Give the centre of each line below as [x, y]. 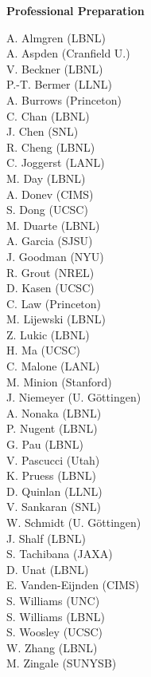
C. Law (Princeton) [54, 303]
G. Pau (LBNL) [45, 444]
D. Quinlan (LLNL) [54, 491]
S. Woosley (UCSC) [55, 632]
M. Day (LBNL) [46, 178]
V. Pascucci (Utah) [53, 459]
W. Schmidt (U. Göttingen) [74, 522]
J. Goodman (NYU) [55, 256]
